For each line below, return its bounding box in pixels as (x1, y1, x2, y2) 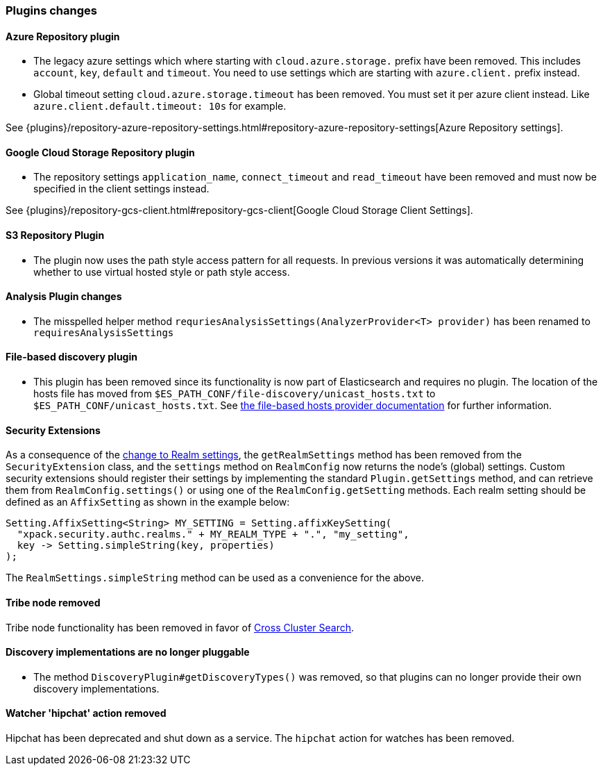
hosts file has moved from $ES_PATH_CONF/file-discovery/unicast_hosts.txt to (33, 388, 436, 400)
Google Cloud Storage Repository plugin (6, 146, 195, 158)
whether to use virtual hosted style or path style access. (33, 265, 290, 278)
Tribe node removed (6, 596, 101, 608)
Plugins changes (6, 3, 97, 17)
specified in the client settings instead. (33, 183, 210, 195)
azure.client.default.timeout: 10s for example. (33, 100, 287, 113)
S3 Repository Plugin (6, 229, 105, 242)
